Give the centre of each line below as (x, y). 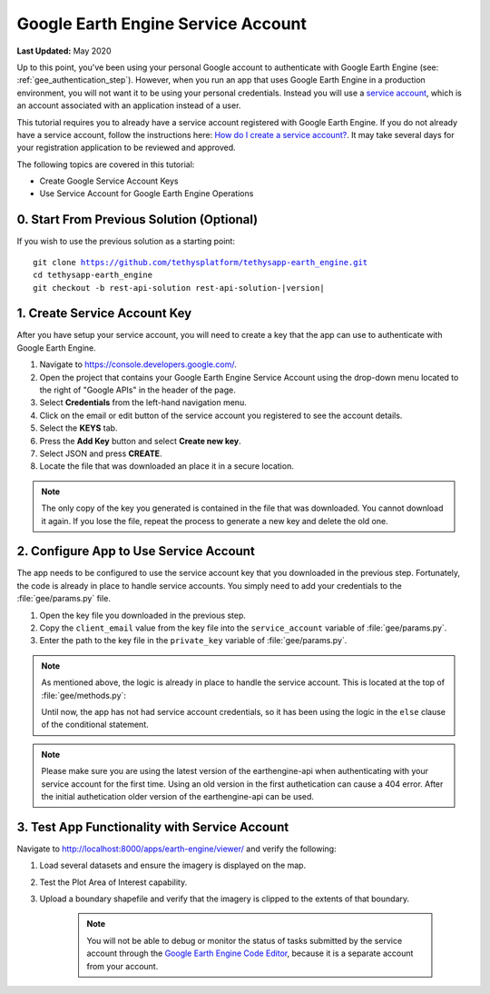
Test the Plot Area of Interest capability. (113, 882)
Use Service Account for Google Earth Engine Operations (147, 194)
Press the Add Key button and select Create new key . (141, 441)
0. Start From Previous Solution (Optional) (137, 219)
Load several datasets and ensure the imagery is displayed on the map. (173, 865)
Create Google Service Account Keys (109, 181)
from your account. (122, 966)
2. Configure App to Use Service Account (136, 551)
